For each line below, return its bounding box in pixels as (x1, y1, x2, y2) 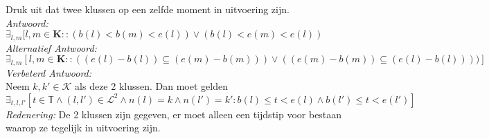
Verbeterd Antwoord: (6, 65, 92, 80)
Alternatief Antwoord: (6, 40, 97, 55)
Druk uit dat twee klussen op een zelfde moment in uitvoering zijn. (6, 2, 290, 16)
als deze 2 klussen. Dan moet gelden (75, 79, 228, 93)
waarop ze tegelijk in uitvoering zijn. (6, 120, 161, 135)
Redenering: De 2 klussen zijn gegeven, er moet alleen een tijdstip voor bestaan (6, 106, 342, 121)
